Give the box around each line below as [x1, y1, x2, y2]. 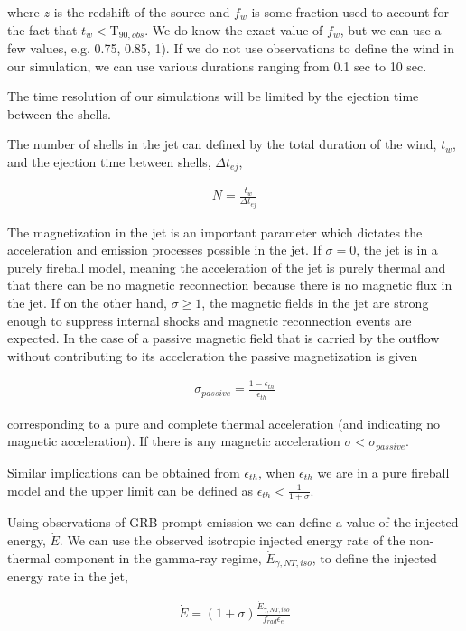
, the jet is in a [356, 240, 438, 259]
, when [257, 462, 295, 481]
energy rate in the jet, [7, 567, 128, 585]
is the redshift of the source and [53, 3, 230, 21]
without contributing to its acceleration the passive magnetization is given [7, 346, 418, 365]
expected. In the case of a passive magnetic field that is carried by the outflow [7, 329, 440, 348]
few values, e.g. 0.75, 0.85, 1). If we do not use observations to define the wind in [7, 39, 454, 58]
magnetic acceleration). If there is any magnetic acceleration [7, 431, 340, 450]
